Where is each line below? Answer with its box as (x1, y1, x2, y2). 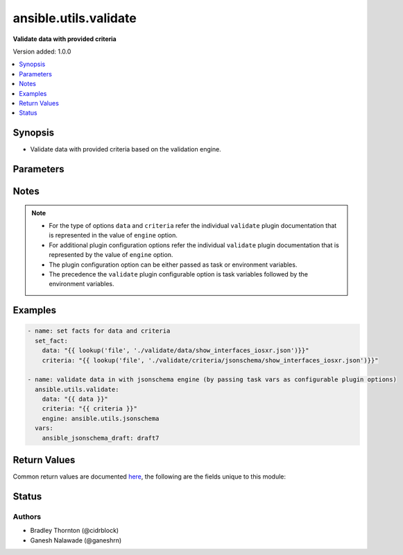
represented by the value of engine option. (49, 251, 173, 259)
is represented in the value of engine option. (49, 231, 178, 240)
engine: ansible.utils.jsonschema (42, 414, 160, 422)
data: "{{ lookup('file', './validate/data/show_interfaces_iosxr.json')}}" (42, 347, 309, 354)
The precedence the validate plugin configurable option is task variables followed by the (49, 270, 309, 278)
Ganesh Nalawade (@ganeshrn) (30, 536, 122, 545)
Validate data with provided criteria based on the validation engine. (30, 145, 221, 154)
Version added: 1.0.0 (12, 47, 71, 56)
